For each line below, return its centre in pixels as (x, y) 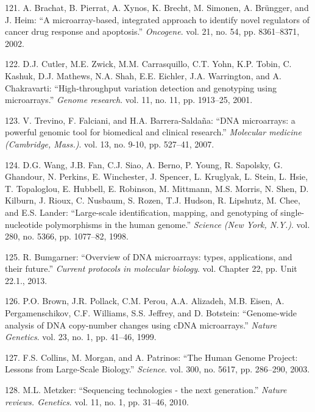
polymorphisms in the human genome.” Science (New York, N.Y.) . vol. (178, 224)
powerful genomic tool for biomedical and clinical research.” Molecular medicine (153, 132)
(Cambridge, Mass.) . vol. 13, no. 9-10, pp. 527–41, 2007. (110, 144)
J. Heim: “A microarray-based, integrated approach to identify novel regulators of (157, 19)
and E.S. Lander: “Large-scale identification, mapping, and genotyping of (141, 212)
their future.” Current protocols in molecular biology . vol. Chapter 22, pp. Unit (151, 268)
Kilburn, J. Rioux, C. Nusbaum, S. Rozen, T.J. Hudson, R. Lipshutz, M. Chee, (153, 200)
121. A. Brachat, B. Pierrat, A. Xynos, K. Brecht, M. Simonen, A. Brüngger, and (157, 7)
